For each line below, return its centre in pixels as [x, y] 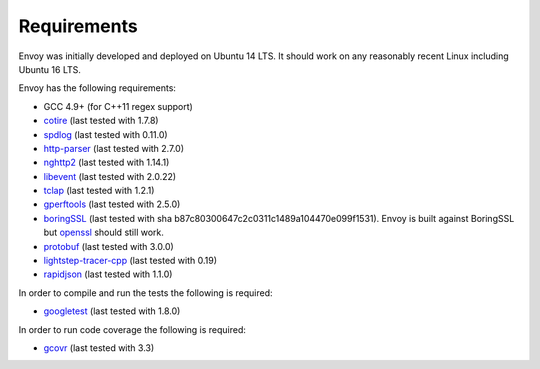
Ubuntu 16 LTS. [50, 69]
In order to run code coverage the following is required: [132, 329]
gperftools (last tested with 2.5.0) [112, 204]
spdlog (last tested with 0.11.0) [106, 134]
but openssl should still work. [104, 232]
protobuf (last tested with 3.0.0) [108, 246]
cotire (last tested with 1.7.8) [101, 121]
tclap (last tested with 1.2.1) [99, 191]
